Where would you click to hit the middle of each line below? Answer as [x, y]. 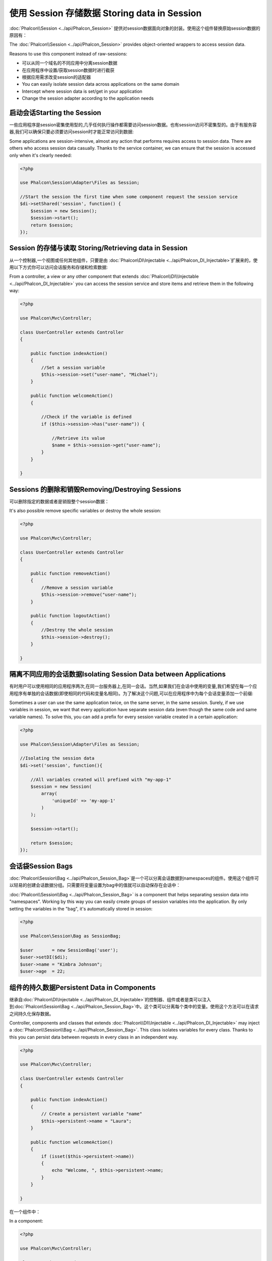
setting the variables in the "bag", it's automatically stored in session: [81, 908]
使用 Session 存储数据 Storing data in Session [106, 13]
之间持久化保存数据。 [31, 1013]
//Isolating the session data [57, 758]
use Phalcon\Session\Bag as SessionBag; [70, 936]
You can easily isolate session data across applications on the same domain [101, 84]
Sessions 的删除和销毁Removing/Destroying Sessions [95, 489]
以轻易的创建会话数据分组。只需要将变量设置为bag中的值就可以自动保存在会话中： [95, 885]
